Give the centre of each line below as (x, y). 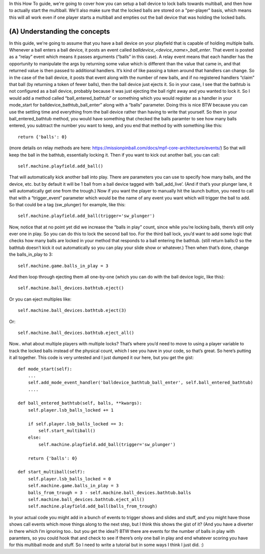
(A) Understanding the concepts (60, 31)
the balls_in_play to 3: (31, 254)
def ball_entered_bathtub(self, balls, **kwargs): (80, 403)
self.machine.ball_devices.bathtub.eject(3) (72, 310)
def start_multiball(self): (52, 472)
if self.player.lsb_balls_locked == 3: (76, 424)
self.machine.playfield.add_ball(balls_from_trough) (93, 506)
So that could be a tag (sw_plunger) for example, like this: (67, 204)
